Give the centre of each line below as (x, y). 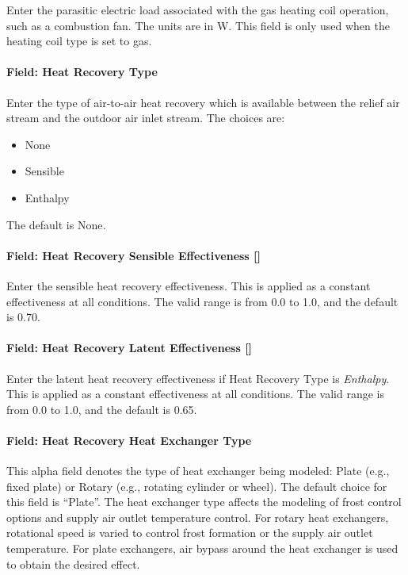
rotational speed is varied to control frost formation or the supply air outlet (190, 533)
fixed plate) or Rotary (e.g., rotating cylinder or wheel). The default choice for (197, 486)
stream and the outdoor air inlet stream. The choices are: (146, 118)
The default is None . (56, 224)
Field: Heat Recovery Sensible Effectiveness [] (134, 255)
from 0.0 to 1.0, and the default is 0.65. (102, 409)
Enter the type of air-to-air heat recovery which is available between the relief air (203, 102)
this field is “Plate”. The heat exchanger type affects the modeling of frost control (204, 502)
